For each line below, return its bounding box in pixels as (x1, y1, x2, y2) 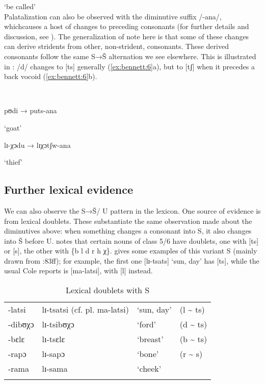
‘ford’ (137, 318, 156, 330)
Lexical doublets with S (65, 284, 150, 296)
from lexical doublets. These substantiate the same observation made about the (4, 215, 252, 226)
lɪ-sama (42, 363, 68, 375)
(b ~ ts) (179, 333, 207, 345)
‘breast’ (137, 333, 164, 345)
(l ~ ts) (179, 303, 205, 316)
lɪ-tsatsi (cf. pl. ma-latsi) (42, 303, 129, 316)
